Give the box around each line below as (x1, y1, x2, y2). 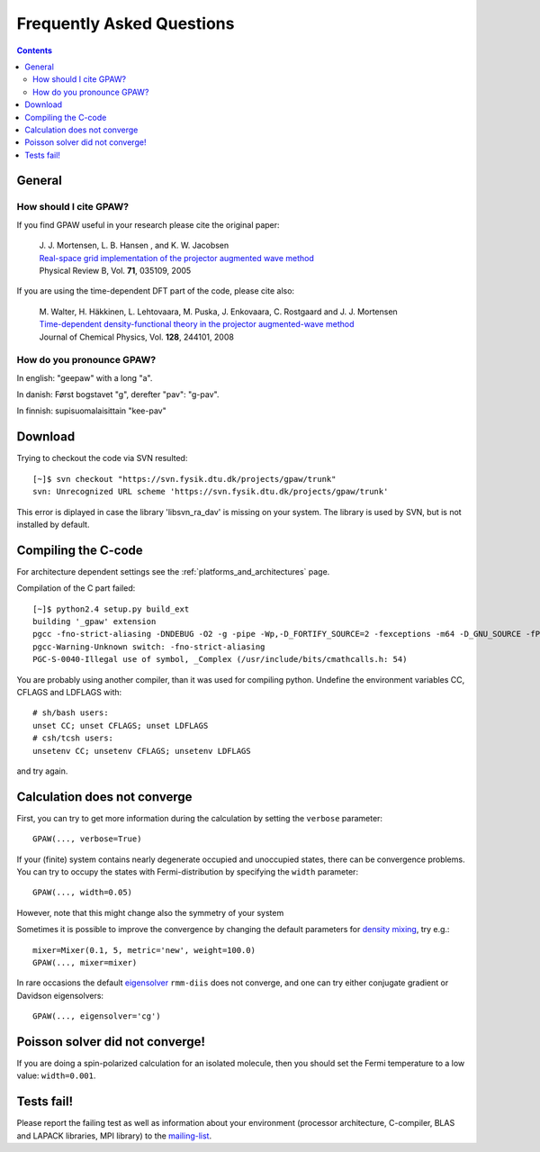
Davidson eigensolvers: (16, 990, 103, 1001)
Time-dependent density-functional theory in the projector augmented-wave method (39, 319, 355, 330)
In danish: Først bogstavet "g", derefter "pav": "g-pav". (16, 389, 220, 400)
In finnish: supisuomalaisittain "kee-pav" (16, 405, 166, 416)
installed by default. (16, 519, 90, 530)
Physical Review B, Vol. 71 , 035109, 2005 (39, 266, 192, 276)
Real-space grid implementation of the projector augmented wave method (39, 252, 314, 263)
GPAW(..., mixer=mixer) (32, 957, 138, 967)
